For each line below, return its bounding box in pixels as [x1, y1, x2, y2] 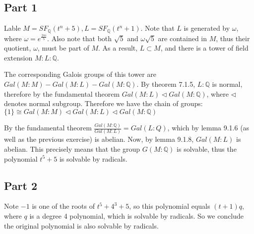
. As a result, [98, 43, 138, 53]
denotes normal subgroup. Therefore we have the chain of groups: [4, 98, 203, 109]
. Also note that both [47, 33, 112, 43]
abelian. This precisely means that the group [4, 144, 140, 154]
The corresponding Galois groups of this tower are [4, 69, 157, 79]
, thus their [216, 33, 250, 43]
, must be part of [37, 43, 89, 53]
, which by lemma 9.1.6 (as [167, 122, 250, 133]
